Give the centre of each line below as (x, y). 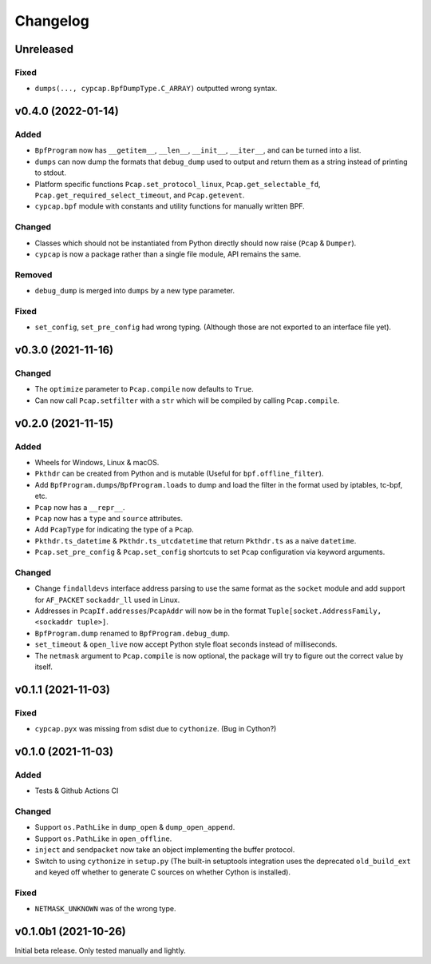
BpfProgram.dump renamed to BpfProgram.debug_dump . (132, 633)
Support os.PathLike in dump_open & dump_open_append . (135, 827)
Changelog (52, 21)
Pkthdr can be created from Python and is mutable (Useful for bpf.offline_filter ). (179, 474)
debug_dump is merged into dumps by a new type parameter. (135, 291)
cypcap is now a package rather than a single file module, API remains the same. (168, 254)
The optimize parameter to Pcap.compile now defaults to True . (144, 389)
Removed (34, 274)
